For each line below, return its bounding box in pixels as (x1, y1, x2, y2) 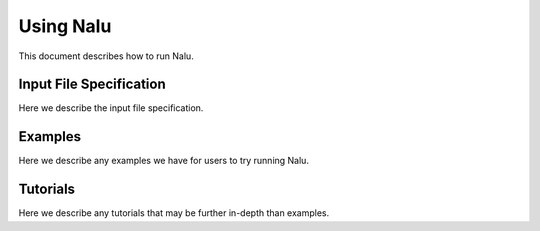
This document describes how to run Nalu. (18, 50, 194, 62)
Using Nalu (18, 15, 112, 37)
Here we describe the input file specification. (18, 102, 204, 114)
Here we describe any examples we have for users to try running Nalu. (18, 155, 310, 167)
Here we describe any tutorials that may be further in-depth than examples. (18, 207, 330, 219)
